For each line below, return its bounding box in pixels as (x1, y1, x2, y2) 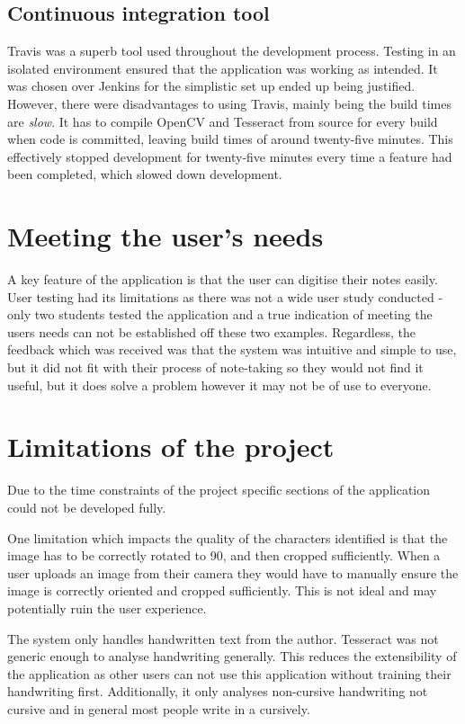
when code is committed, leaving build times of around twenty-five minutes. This (7, 130, 453, 148)
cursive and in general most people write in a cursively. (7, 699, 310, 718)
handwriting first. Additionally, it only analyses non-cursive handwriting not (7, 682, 428, 701)
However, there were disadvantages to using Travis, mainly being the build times (7, 94, 452, 112)
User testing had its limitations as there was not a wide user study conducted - (7, 287, 443, 306)
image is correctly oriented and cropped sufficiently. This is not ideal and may (7, 581, 437, 600)
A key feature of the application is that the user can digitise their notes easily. (7, 270, 438, 289)
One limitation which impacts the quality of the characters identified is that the (7, 528, 448, 547)
